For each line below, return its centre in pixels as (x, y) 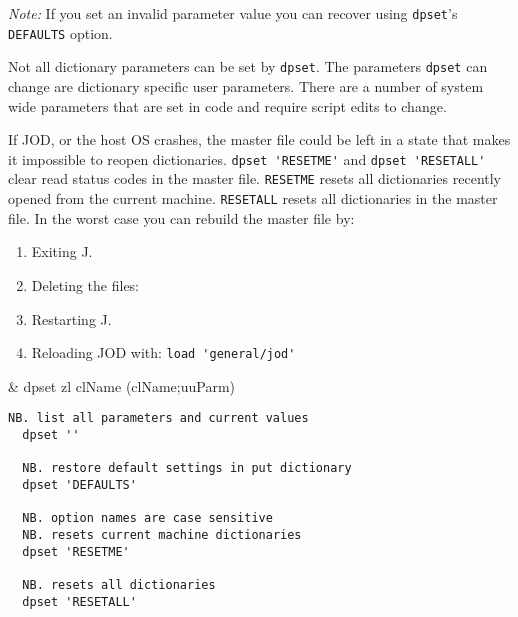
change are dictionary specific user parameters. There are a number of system (246, 85)
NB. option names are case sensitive (147, 518)
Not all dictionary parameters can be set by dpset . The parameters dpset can (248, 66)
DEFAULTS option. (60, 32)
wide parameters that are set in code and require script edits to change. (227, 105)
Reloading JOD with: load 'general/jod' (163, 352)
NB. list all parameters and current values (158, 418)
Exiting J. (62, 251)
